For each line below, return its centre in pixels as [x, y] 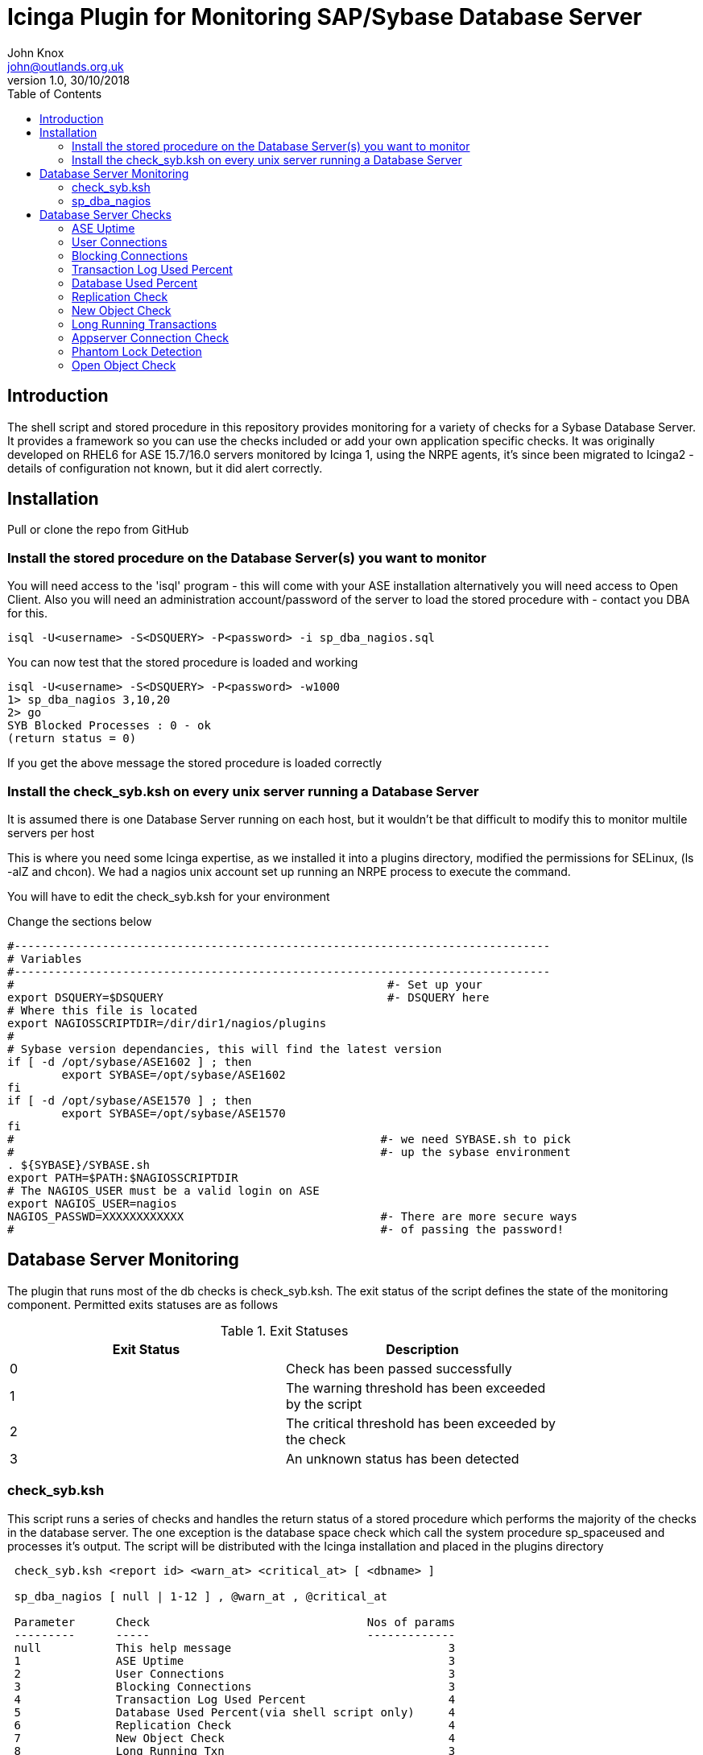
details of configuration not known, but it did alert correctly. [165, 468]
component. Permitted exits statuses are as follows [143, 1304]
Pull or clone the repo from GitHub [98, 530]
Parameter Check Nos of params [235, 1622]
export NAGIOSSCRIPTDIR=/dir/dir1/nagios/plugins [167, 1023]
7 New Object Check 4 [235, 1738]
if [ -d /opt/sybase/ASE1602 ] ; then [130, 1061]
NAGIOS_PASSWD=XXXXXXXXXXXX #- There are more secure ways [293, 1216]
